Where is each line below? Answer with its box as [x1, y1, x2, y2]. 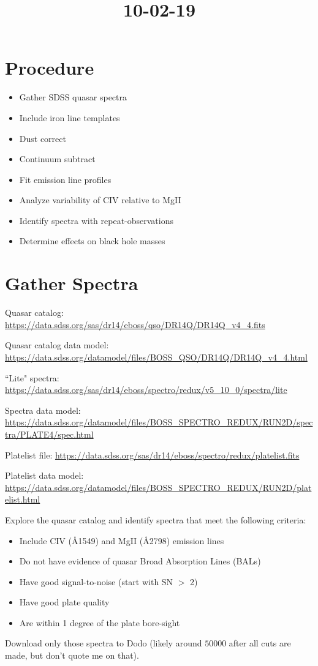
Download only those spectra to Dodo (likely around [5, 637, 202, 649]
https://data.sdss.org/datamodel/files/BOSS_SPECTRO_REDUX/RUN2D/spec [5, 416, 313, 428]
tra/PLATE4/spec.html [5, 427, 94, 440]
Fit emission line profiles [19, 173, 112, 185]
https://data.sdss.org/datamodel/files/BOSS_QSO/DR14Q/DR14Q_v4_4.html [5, 350, 308, 363]
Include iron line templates [19, 111, 120, 124]
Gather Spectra [5, 271, 138, 296]
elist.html [5, 493, 40, 506]
